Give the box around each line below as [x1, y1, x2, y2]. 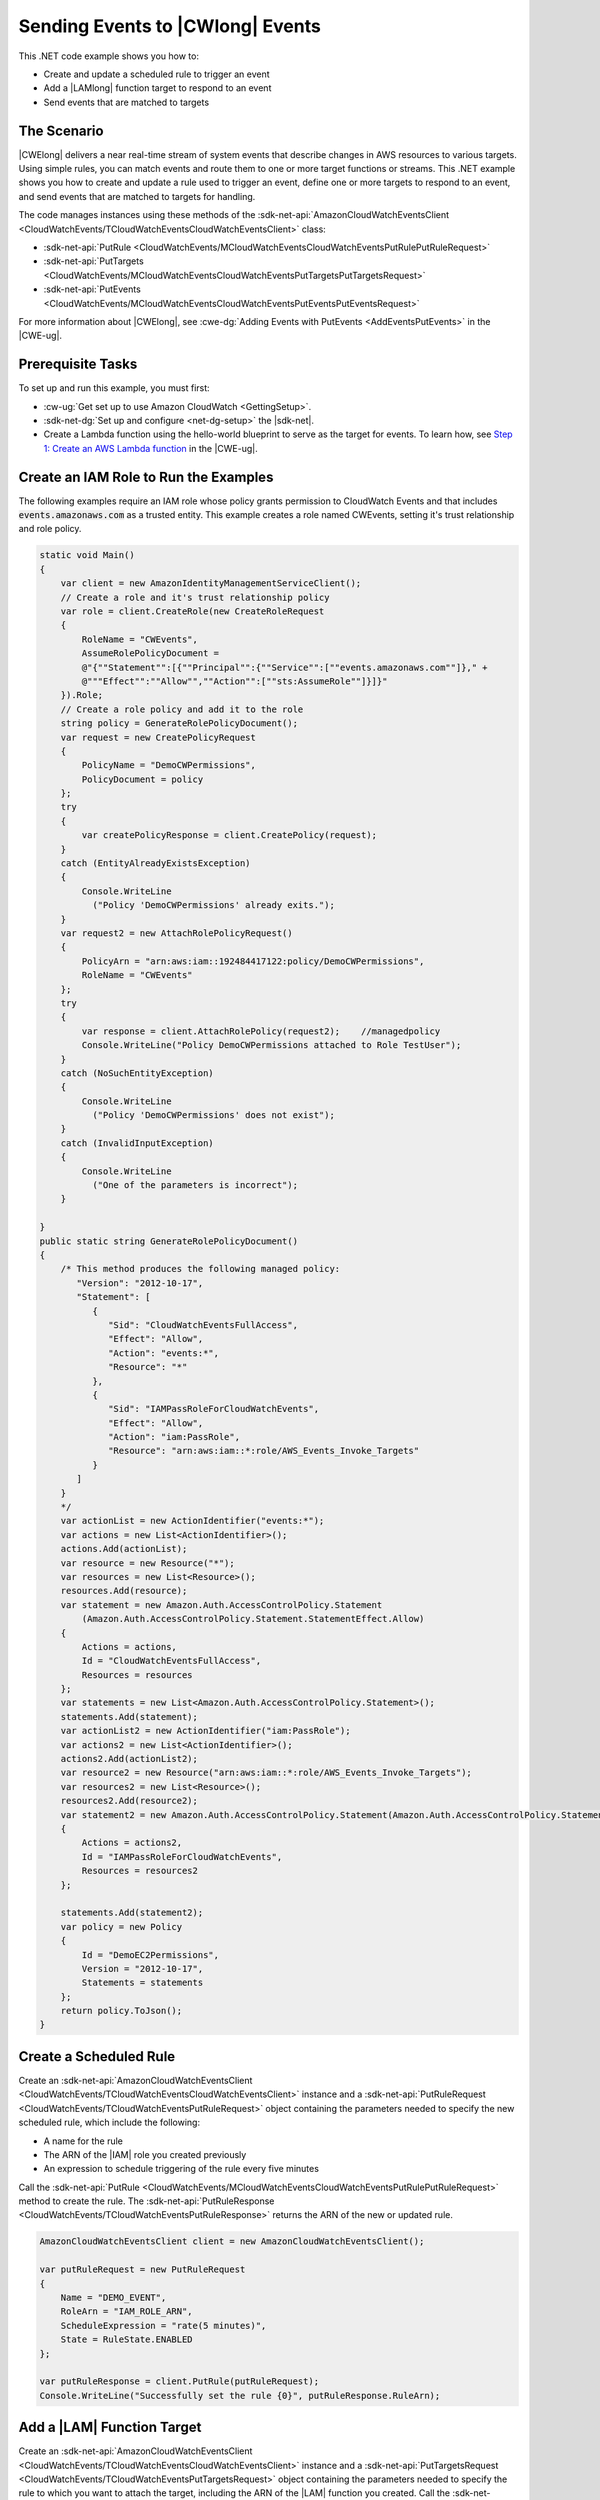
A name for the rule [43, 2135, 124, 2147]
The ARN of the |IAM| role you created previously [43, 2148, 247, 2160]
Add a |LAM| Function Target [18, 2419, 202, 2436]
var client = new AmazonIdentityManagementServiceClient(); [60, 578, 362, 589]
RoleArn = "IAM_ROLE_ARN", [60, 2306, 194, 2317]
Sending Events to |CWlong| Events [18, 15, 322, 37]
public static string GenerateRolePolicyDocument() [39, 1235, 299, 1247]
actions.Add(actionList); [60, 1543, 188, 1555]
